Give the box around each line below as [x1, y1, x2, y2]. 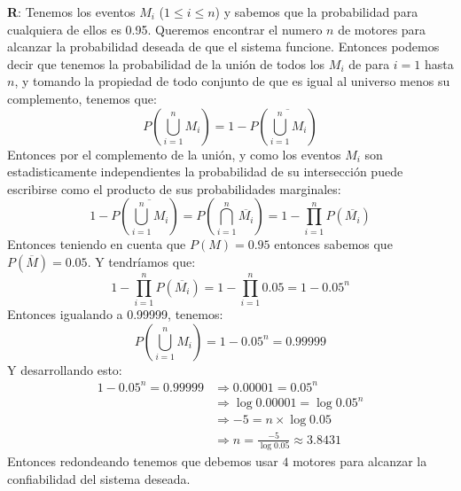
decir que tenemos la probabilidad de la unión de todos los [7, 54, 325, 73]
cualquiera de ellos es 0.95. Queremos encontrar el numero [7, 19, 323, 38]
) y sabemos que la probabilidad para [215, 3, 418, 20]
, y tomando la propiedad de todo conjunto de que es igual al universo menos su [14, 72, 450, 90]
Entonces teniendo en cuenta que [7, 235, 186, 253]
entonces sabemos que [274, 235, 393, 253]
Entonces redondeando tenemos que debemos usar [7, 452, 278, 471]
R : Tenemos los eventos [7, 3, 136, 20]
